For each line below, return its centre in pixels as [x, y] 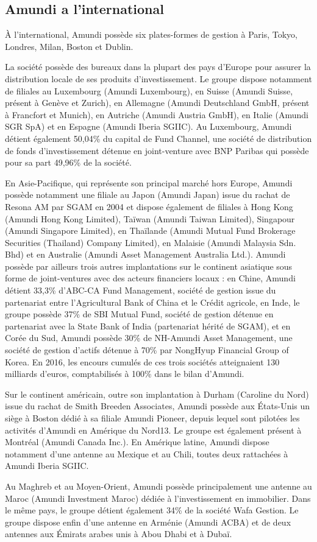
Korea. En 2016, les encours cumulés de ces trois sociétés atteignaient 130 [142, 361]
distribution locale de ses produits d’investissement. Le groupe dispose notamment [158, 78]
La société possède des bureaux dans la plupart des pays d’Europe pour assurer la [158, 67]
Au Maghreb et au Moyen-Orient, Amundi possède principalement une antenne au [158, 486]
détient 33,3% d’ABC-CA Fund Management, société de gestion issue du [141, 290]
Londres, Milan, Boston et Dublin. [69, 46]
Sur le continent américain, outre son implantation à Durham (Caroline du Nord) [157, 394]
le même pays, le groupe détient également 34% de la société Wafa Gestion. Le [152, 510]
